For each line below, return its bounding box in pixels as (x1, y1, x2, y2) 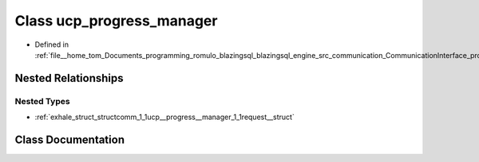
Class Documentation (14, 133, 125, 146)
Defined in (34, 40, 69, 49)
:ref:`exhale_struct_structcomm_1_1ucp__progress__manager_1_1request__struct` (34, 112, 295, 122)
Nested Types (14, 95, 71, 106)
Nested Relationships (14, 71, 124, 85)
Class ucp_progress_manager (14, 12, 218, 29)
